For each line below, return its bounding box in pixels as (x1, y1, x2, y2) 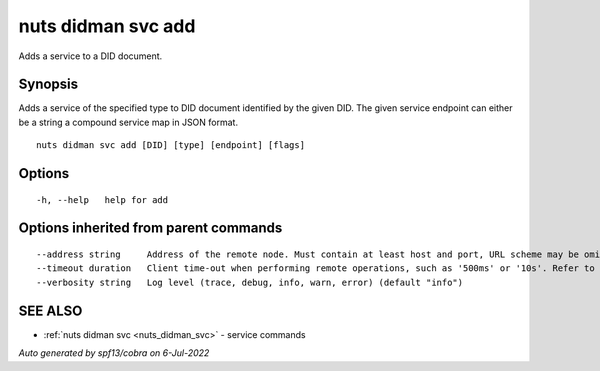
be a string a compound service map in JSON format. (18, 116, 239, 128)
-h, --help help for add (36, 194, 169, 205)
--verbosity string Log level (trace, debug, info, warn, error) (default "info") (36, 276, 464, 288)
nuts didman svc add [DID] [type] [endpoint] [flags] (36, 140, 305, 151)
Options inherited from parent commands (18, 220, 283, 237)
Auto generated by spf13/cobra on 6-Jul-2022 (18, 347, 210, 359)
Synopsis (18, 76, 79, 93)
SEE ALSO (18, 302, 83, 319)
